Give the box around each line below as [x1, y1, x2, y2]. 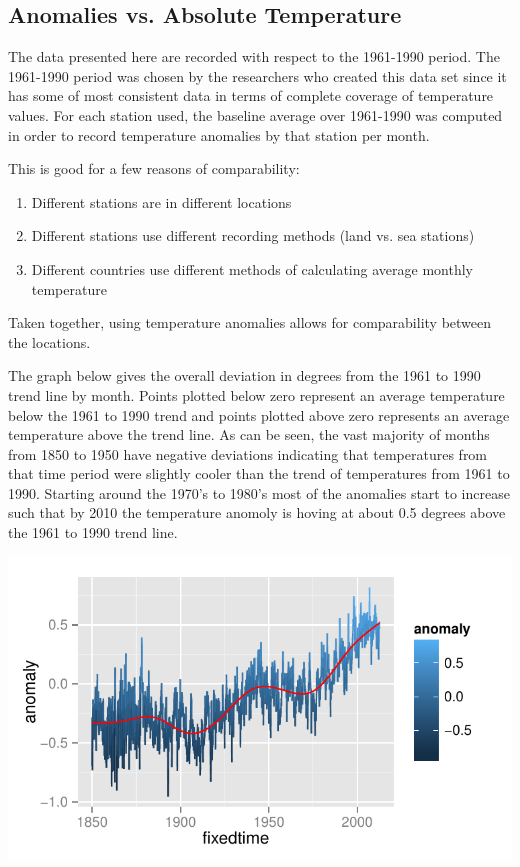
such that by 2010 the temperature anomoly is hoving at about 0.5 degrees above [8, 502, 506, 523]
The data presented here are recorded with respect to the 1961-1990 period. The [8, 46, 500, 67]
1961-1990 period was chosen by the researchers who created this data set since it [8, 65, 507, 86]
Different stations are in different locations [31, 191, 292, 212]
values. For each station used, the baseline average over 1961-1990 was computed [8, 104, 503, 125]
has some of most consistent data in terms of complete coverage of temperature [8, 85, 494, 106]
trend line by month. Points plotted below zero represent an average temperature [8, 384, 505, 405]
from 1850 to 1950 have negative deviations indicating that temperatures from [8, 443, 488, 464]
